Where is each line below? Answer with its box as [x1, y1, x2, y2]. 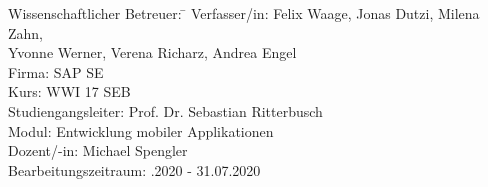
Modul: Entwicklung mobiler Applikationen [8, 120, 274, 141]
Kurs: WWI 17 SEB [8, 81, 131, 102]
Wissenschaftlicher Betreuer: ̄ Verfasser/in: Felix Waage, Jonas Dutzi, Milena [8, 3, 480, 23]
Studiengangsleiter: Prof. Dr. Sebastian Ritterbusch [8, 100, 323, 121]
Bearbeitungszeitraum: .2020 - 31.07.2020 [8, 159, 261, 180]
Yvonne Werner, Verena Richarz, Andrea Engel [8, 42, 297, 63]
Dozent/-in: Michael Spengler [8, 140, 188, 161]
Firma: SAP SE [8, 61, 104, 82]
